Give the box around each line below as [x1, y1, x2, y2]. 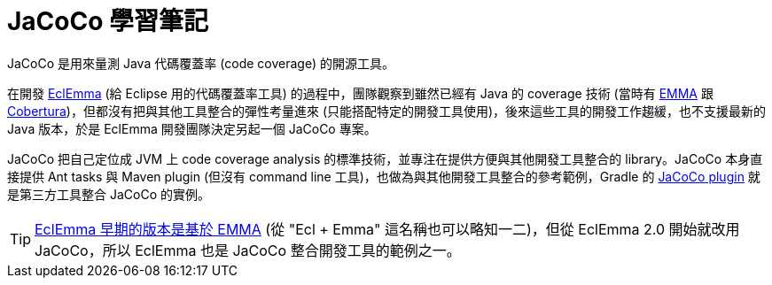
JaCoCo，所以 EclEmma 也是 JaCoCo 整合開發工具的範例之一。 [35, 241, 461, 259]
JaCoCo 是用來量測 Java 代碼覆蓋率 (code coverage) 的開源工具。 [7, 55, 395, 71]
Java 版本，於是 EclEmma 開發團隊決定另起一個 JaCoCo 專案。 [7, 120, 377, 136]
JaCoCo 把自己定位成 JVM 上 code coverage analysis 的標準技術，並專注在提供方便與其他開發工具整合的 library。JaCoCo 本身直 [7, 150, 763, 166]
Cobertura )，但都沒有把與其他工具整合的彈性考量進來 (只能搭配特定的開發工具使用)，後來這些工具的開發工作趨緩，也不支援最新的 [7, 103, 767, 119]
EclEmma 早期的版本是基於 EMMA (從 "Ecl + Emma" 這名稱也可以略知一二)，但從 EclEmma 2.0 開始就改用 [35, 220, 740, 238]
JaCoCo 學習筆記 [7, 6, 209, 36]
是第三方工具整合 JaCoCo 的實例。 [7, 186, 210, 202]
